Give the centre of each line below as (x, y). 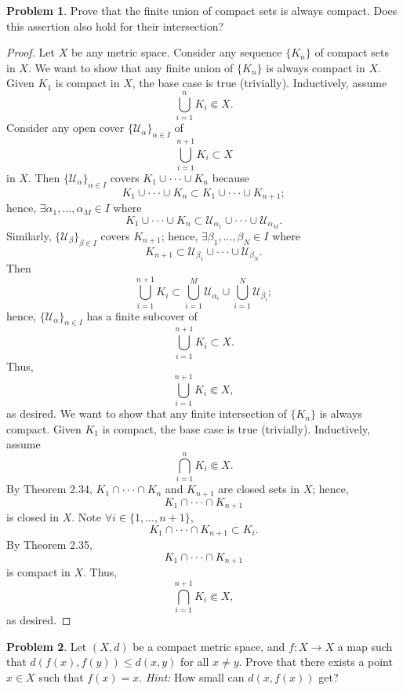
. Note (87, 517)
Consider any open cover (65, 128)
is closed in (33, 517)
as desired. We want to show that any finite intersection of (147, 413)
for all (195, 662)
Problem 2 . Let (47, 646)
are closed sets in (259, 489)
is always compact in (316, 67)
